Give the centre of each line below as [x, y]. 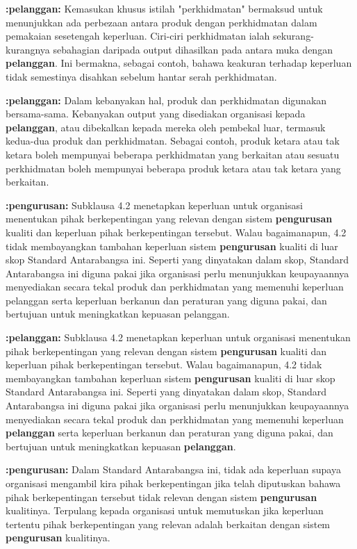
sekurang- [293, 36]
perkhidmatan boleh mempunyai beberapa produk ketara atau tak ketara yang [173, 168]
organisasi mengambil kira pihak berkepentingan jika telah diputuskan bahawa [173, 483]
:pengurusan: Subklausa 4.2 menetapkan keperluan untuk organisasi [154, 205]
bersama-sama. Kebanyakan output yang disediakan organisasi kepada [156, 114]
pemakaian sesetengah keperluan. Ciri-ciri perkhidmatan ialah [138, 36]
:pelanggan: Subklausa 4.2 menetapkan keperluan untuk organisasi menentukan [178, 337]
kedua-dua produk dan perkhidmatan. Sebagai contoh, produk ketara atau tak [173, 141]
